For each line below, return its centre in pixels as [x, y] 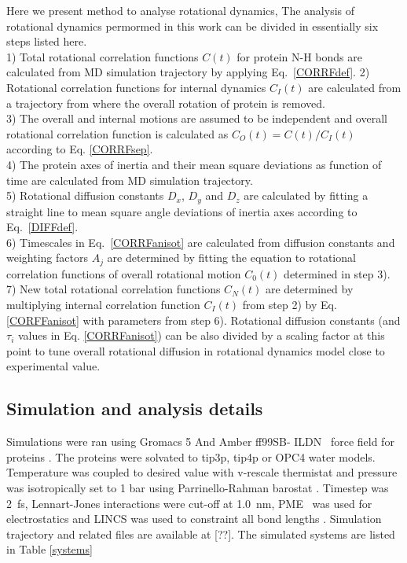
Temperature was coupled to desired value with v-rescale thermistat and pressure [202, 472]
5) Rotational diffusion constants [85, 195]
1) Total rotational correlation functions [103, 56]
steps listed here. [47, 41]
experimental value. [53, 366]
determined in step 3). [337, 273]
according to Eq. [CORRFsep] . [80, 149]
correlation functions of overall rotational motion [124, 273]
